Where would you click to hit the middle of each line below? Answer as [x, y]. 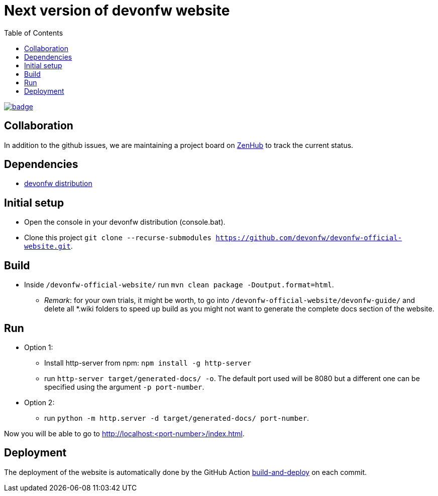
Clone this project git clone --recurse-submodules [118, 238]
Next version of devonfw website [117, 11]
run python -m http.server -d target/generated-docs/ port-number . [177, 418]
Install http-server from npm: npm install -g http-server [148, 363]
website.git [47, 246]
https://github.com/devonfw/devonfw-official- [309, 238]
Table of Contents [34, 33]
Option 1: [39, 347]
